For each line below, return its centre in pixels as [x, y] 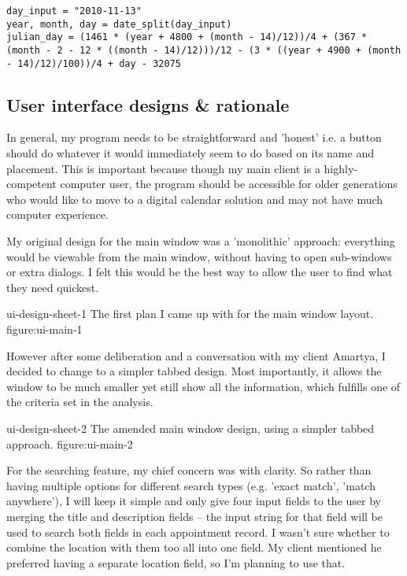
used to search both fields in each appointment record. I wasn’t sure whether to [198, 532]
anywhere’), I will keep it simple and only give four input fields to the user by [194, 501]
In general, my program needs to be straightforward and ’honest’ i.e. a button [194, 137]
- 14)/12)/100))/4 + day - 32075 [94, 63]
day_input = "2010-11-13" [74, 11]
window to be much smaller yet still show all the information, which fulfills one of [203, 386]
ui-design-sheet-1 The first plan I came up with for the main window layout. [190, 314]
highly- [340, 168]
